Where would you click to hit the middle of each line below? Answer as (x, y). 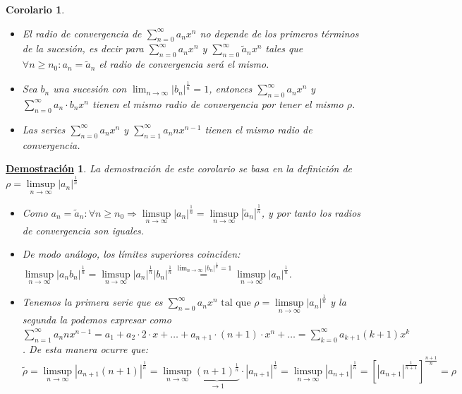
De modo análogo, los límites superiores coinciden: (131, 254)
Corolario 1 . (35, 9)
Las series (44, 129)
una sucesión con (90, 89)
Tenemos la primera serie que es (92, 302)
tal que (236, 303)
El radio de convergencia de (82, 33)
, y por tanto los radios (311, 212)
